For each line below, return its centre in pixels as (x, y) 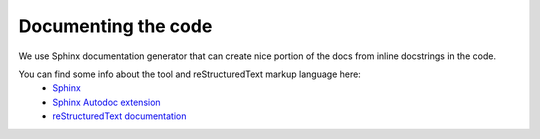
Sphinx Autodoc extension (106, 102)
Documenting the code (115, 26)
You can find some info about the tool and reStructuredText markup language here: (190, 74)
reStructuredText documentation (119, 116)
